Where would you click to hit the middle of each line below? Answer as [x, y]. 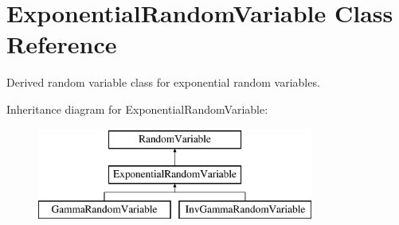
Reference [62, 44]
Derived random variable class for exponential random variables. [163, 82]
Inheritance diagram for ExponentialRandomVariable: [137, 109]
